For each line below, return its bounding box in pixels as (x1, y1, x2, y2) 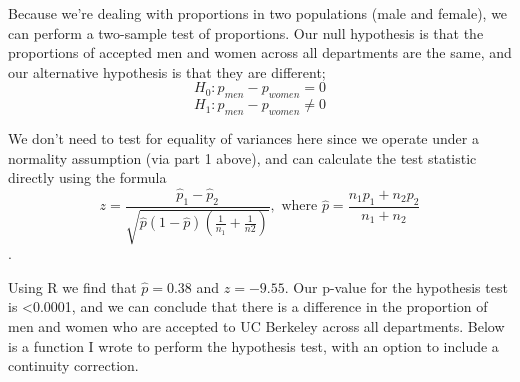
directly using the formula (8, 167, 167, 188)
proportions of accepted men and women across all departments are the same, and (8, 42, 512, 63)
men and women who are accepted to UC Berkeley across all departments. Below (8, 315, 505, 336)
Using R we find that (8, 276, 137, 297)
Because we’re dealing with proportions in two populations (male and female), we (8, 3, 508, 23)
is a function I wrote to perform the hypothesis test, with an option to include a (8, 335, 499, 356)
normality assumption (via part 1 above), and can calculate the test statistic (8, 147, 477, 168)
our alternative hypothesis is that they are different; (8, 61, 326, 82)
